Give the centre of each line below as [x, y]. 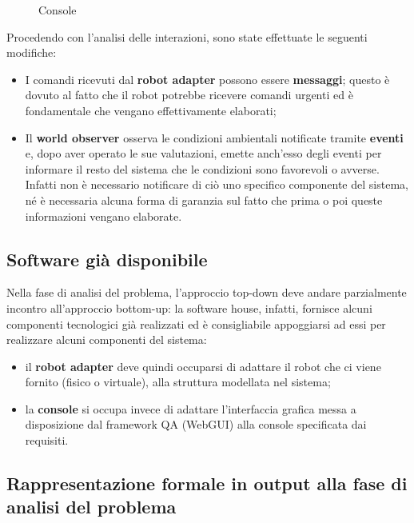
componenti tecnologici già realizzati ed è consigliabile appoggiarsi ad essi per [196, 323]
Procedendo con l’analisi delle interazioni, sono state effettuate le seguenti [187, 36]
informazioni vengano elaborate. [103, 216]
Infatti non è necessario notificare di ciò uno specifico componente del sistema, [217, 184]
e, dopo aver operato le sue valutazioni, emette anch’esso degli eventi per [203, 153]
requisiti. [47, 440]
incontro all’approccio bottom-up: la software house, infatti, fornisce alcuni [189, 307]
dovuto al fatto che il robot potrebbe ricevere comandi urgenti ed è [189, 95]
